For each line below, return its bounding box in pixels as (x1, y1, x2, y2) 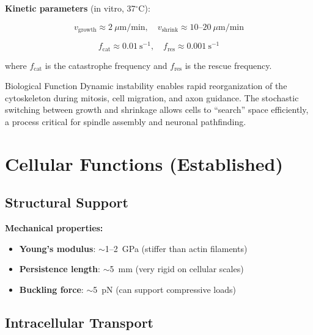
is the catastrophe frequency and (45, 59, 168, 71)
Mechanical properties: (5, 222, 103, 234)
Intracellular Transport (5, 312, 153, 331)
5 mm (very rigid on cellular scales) (109, 262, 244, 275)
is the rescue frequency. (185, 59, 272, 71)
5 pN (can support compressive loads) (93, 283, 236, 295)
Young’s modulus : (19, 242, 96, 254)
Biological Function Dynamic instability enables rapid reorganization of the (5, 79, 287, 92)
